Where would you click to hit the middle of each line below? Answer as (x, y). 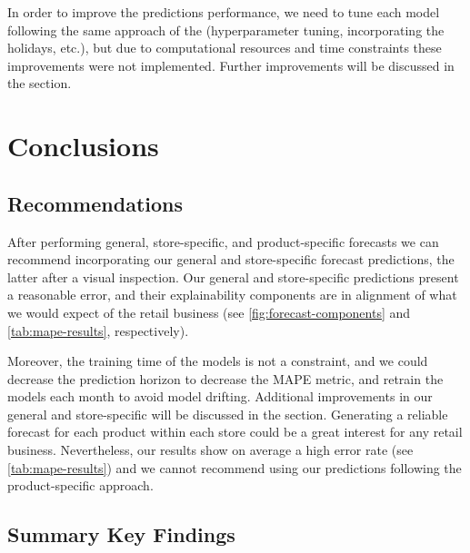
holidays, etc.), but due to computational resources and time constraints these (225, 48)
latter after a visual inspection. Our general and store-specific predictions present (233, 276)
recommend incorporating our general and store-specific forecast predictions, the (231, 259)
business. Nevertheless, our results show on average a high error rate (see (210, 450)
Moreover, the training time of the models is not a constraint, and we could (218, 361)
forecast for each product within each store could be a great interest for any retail (235, 432)
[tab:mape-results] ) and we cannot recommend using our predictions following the (235, 467)
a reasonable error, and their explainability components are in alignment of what (232, 295)
